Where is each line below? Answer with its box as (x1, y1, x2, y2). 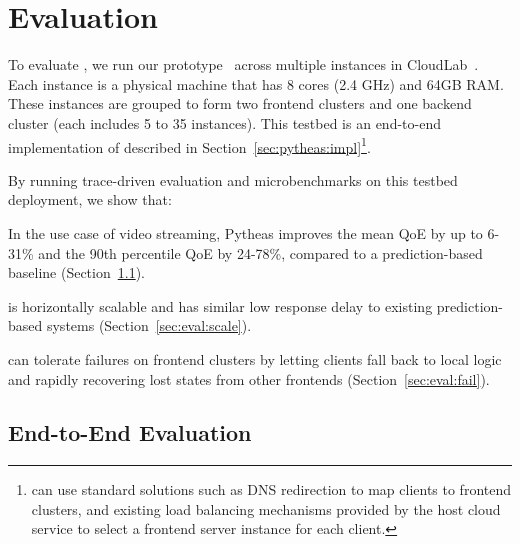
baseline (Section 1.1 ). (8, 262, 145, 283)
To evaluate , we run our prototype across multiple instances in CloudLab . (8, 54, 479, 75)
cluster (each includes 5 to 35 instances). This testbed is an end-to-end (8, 112, 441, 133)
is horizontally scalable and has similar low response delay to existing (8, 295, 433, 316)
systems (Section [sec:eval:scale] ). (46, 315, 252, 336)
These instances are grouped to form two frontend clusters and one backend (8, 93, 472, 114)
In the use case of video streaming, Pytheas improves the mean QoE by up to (8, 222, 483, 243)
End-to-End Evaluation (8, 417, 252, 448)
